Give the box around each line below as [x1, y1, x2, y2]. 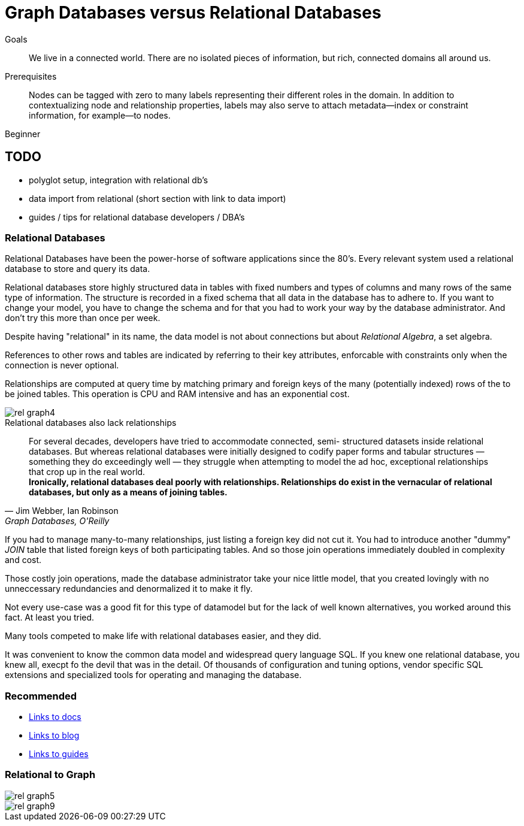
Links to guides [29, 749, 89, 760]
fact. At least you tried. [5, 612, 95, 623]
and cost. [5, 555, 42, 565]
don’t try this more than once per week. [5, 313, 160, 323]
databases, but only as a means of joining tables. [29, 487, 228, 498]
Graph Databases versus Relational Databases [5, 2, 381, 23]
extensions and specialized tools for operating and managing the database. [5, 670, 302, 680]
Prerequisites [5, 71, 57, 81]
